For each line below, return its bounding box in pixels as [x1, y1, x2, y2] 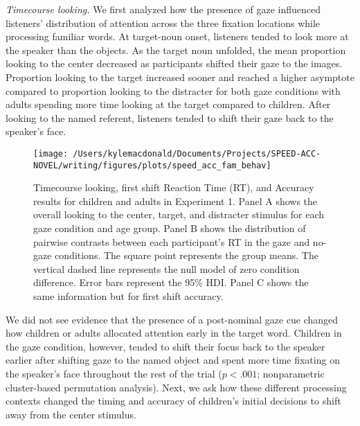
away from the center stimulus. [6, 407, 136, 421]
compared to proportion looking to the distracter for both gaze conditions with [6, 83, 341, 98]
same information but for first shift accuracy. [33, 289, 224, 303]
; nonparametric [257, 366, 325, 380]
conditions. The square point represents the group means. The [55, 248, 318, 263]
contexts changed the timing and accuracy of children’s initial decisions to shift [6, 393, 341, 408]
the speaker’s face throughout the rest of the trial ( [6, 366, 222, 380]
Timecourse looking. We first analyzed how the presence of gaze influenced [6, 2, 321, 16]
